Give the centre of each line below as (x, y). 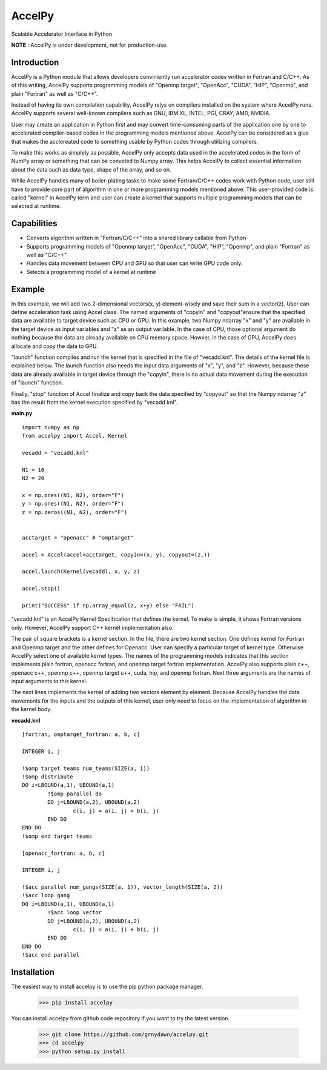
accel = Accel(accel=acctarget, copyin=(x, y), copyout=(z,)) (116, 554)
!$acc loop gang (46, 895)
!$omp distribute (48, 777)
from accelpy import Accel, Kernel (75, 436)
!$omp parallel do (75, 794)
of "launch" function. (37, 383)
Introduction (35, 62)
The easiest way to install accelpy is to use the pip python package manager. (107, 987)
